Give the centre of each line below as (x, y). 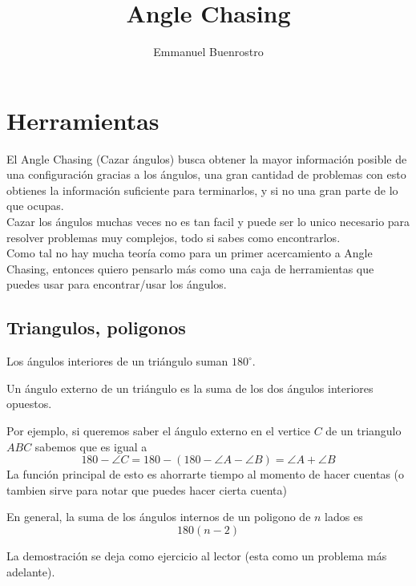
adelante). (31, 571)
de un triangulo (363, 430)
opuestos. (29, 404)
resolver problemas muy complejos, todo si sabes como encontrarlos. (174, 237)
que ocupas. (35, 206)
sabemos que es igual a (91, 446)
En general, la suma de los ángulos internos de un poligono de (159, 517)
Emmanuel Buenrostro (208, 52)
